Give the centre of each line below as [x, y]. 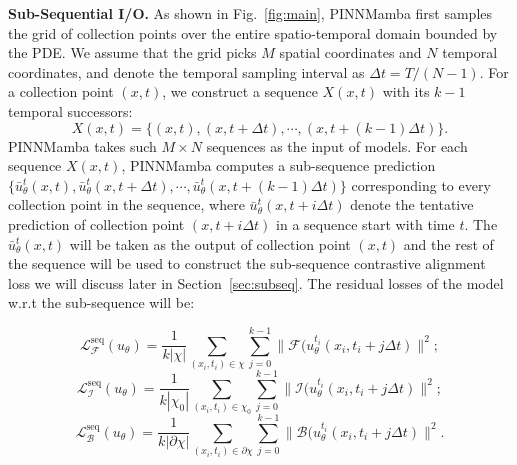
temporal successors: [70, 110]
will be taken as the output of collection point [210, 243]
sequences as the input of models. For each [337, 145]
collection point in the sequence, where [126, 204]
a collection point [61, 91]
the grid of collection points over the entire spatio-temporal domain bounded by [253, 32]
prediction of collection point [96, 223]
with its [406, 91]
